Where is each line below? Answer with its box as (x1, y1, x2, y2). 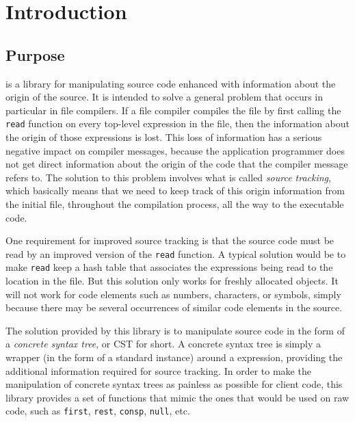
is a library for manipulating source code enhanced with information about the (5, 76, 336, 90)
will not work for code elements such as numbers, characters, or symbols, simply (5, 287, 341, 301)
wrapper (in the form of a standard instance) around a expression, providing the (5, 350, 343, 365)
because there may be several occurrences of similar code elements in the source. (5, 300, 343, 315)
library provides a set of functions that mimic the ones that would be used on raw (5, 390, 350, 404)
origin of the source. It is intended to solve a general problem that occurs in (5, 90, 324, 104)
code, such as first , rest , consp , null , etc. (5, 404, 190, 418)
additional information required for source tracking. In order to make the (5, 363, 311, 378)
